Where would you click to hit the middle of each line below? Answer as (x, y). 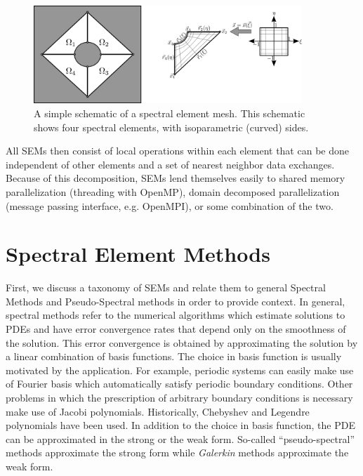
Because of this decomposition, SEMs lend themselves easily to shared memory (176, 178)
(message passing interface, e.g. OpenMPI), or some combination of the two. (170, 205)
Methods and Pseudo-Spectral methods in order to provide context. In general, (176, 301)
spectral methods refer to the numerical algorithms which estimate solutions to (176, 315)
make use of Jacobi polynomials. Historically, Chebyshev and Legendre (158, 411)
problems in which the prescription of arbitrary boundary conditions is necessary (179, 397)
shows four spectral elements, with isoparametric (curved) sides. (171, 127)
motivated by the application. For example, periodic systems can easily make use (180, 370)
